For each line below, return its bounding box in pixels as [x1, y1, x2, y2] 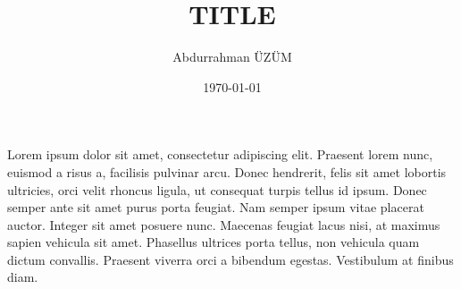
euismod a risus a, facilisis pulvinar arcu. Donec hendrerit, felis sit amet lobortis [7, 162, 447, 181]
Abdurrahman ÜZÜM [172, 47, 292, 66]
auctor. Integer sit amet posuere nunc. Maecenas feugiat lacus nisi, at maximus [7, 215, 440, 234]
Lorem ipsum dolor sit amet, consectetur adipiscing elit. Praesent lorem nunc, [7, 145, 433, 164]
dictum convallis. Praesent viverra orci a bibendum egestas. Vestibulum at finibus [7, 250, 454, 268]
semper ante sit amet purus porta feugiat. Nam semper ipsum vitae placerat [7, 198, 424, 217]
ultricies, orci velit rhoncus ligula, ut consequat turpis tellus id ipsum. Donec [7, 180, 427, 199]
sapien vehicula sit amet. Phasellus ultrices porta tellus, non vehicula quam [7, 233, 420, 251]
